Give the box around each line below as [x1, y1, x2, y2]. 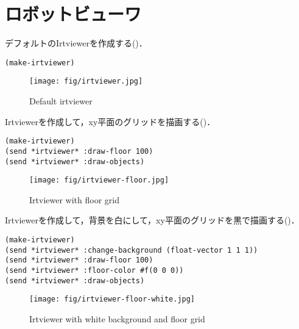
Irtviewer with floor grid [29, 193, 119, 206]
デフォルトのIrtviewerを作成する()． [5, 37, 147, 49]
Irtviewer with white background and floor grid [29, 312, 205, 325]
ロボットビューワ [5, 1, 142, 26]
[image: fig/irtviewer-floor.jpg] [29, 176, 169, 185]
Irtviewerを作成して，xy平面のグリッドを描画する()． [5, 115, 216, 128]
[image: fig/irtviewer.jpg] [29, 77, 143, 86]
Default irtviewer [29, 95, 93, 107]
